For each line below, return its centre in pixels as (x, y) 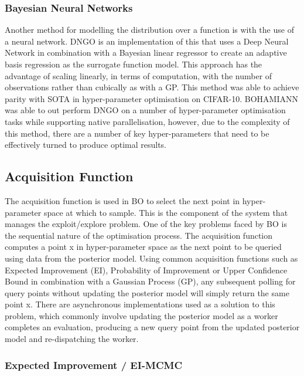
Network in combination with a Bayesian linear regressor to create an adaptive (146, 52)
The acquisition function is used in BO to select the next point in (122, 200)
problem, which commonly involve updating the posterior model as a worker (141, 315)
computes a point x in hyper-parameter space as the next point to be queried (143, 247)
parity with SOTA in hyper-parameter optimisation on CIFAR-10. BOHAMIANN (151, 98)
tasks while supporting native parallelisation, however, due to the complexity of (147, 121)
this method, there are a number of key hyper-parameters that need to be (137, 133)
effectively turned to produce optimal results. (86, 145)
